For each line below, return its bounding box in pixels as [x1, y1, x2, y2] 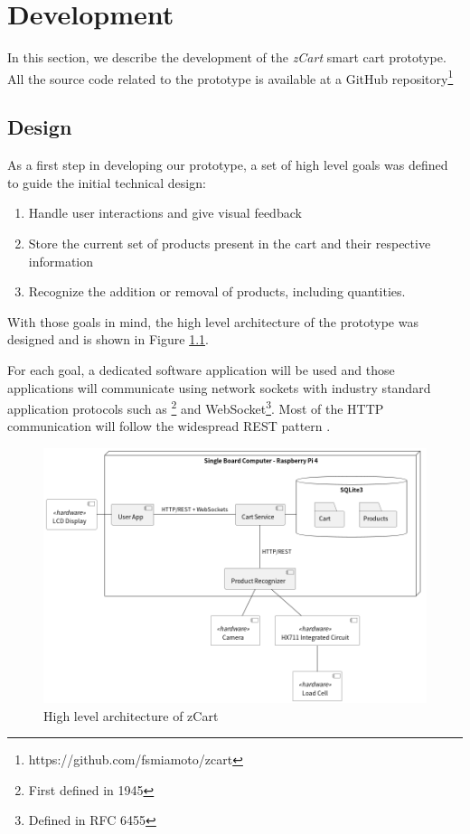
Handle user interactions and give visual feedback [28, 203, 302, 222]
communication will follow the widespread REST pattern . [7, 417, 331, 436]
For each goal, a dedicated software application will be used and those [7, 360, 395, 379]
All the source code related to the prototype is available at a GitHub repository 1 [7, 66, 454, 88]
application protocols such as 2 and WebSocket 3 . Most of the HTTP [7, 397, 384, 417]
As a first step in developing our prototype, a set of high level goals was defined [7, 155, 448, 174]
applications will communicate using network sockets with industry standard [7, 378, 431, 397]
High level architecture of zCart [43, 706, 219, 725]
